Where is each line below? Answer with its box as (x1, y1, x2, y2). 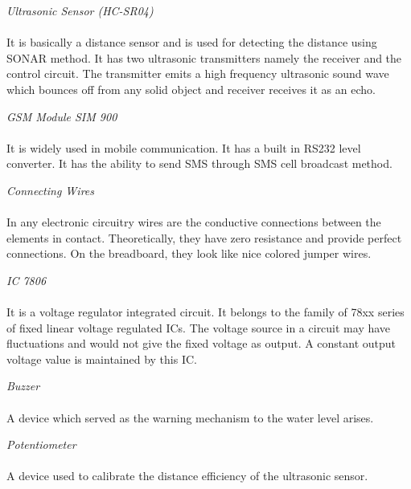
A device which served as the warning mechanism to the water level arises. (6, 409, 374, 426)
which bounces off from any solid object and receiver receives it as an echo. (6, 80, 376, 97)
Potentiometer (6, 436, 76, 453)
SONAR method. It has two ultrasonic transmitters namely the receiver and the (6, 49, 402, 66)
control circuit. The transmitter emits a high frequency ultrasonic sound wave (6, 65, 389, 82)
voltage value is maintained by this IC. (6, 350, 197, 367)
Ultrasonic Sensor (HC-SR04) (6, 2, 154, 18)
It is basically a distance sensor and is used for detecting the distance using (6, 34, 377, 51)
